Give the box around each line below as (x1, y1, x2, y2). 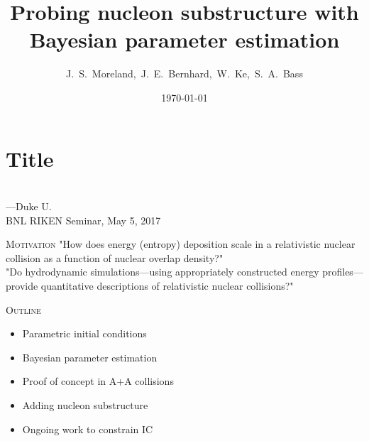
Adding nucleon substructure (22, 397, 148, 412)
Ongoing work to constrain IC (22, 421, 153, 436)
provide (6, 278, 38, 293)
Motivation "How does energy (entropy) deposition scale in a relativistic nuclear (6, 236, 356, 251)
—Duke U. (6, 199, 52, 214)
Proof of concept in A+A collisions (22, 374, 174, 388)
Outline (6, 302, 41, 317)
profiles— (322, 264, 363, 279)
